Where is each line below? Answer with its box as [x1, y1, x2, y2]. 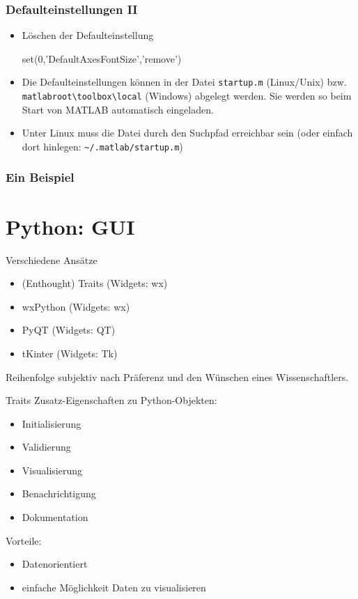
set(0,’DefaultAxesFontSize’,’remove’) [22, 51, 182, 65]
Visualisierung [22, 462, 82, 477]
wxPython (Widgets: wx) [22, 299, 130, 313]
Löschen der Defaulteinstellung [22, 28, 154, 42]
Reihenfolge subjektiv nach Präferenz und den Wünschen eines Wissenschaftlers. [6, 369, 349, 384]
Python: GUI [6, 212, 135, 240]
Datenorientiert [22, 557, 88, 571]
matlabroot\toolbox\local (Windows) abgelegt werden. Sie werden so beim [22, 88, 352, 103]
